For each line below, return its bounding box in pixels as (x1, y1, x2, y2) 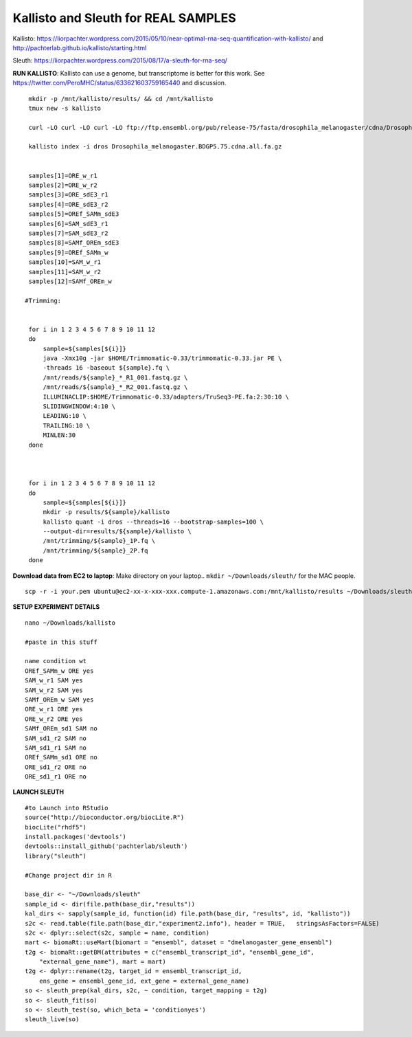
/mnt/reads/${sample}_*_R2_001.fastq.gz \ (43, 383, 188, 391)
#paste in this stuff (25, 638, 98, 646)
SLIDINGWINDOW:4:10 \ (43, 403, 116, 410)
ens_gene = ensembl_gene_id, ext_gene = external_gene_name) (38, 977, 250, 985)
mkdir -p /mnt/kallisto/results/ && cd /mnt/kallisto (28, 95, 214, 102)
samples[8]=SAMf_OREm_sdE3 (28, 239, 119, 247)
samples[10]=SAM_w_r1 (28, 258, 102, 266)
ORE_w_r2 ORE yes (25, 715, 83, 723)
